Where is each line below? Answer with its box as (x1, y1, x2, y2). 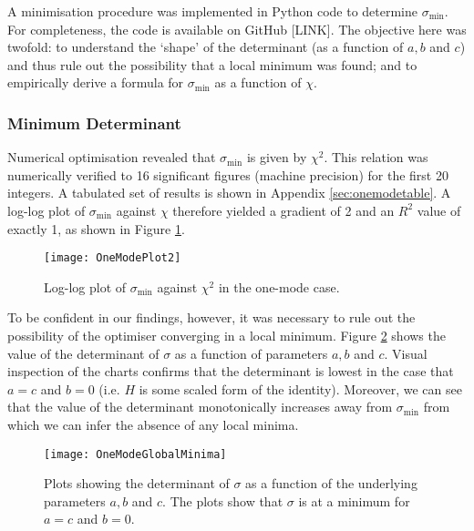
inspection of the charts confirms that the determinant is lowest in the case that (7, 362, 454, 381)
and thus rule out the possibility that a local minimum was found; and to (7, 55, 417, 74)
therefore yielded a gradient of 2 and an (172, 200, 395, 220)
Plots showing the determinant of (44, 474, 230, 493)
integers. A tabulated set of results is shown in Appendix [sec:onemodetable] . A (7, 183, 451, 202)
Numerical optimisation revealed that (7, 148, 216, 167)
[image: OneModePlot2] (44, 251, 181, 265)
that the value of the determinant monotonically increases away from (7, 397, 393, 416)
